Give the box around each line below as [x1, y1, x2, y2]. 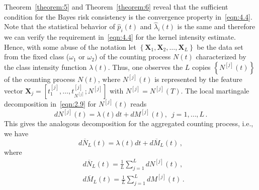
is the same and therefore [177, 21, 255, 32]
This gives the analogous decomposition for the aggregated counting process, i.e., [4, 118, 253, 129]
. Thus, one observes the [108, 61, 183, 72]
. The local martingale [181, 85, 249, 96]
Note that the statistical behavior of [4, 21, 115, 32]
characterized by [196, 51, 246, 62]
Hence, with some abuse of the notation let [4, 41, 137, 52]
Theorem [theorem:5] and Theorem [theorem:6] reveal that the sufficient [4, 2, 228, 12]
